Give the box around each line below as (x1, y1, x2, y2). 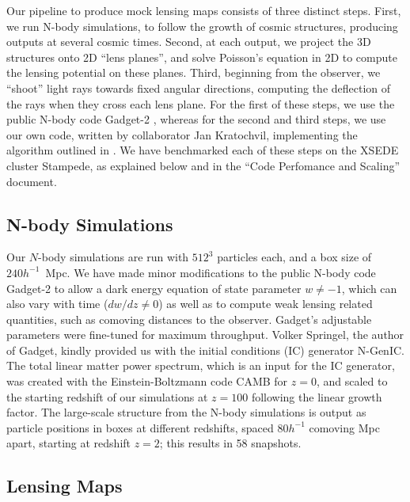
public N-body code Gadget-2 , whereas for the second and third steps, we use (6, 111, 386, 127)
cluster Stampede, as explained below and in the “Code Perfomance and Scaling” (6, 157, 401, 173)
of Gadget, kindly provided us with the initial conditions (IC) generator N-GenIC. (6, 341, 404, 358)
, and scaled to (316, 373, 388, 390)
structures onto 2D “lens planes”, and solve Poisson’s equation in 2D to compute (6, 48, 397, 65)
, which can (341, 280, 397, 296)
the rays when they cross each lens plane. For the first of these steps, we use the (6, 95, 395, 112)
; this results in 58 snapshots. (159, 435, 302, 451)
